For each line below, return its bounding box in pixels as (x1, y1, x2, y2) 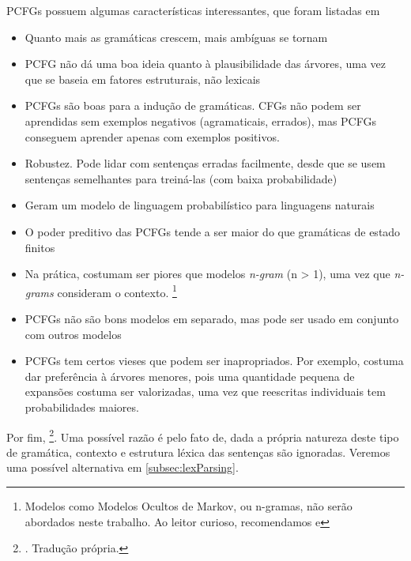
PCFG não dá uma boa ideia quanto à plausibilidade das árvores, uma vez (25, 55, 386, 72)
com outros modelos (25, 326, 122, 342)
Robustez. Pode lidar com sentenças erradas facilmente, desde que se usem (25, 155, 386, 171)
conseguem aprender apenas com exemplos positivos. (25, 128, 280, 145)
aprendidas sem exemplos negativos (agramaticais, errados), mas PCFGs (25, 112, 376, 129)
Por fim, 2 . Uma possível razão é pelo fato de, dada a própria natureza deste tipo (6, 426, 399, 445)
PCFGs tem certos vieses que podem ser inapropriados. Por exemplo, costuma (25, 352, 404, 369)
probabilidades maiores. (25, 398, 139, 415)
